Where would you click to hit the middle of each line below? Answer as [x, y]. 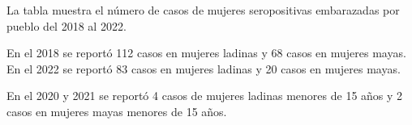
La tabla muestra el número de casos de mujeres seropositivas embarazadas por [203, 10]
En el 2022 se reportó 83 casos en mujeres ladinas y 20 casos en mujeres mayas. [204, 68]
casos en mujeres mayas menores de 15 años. [117, 111]
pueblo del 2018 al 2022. [67, 25]
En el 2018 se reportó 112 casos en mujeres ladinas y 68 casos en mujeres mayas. [206, 53]
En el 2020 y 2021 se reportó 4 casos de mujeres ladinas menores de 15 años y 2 [205, 96]
